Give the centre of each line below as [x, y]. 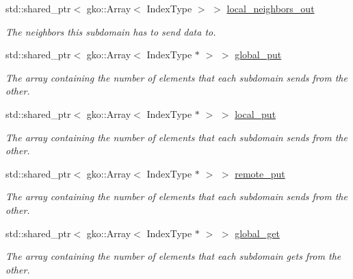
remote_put [260, 173]
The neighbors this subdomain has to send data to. [111, 31]
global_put [258, 54]
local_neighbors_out [271, 8]
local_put [256, 113]
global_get [257, 233]
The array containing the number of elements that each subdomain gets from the [173, 256]
